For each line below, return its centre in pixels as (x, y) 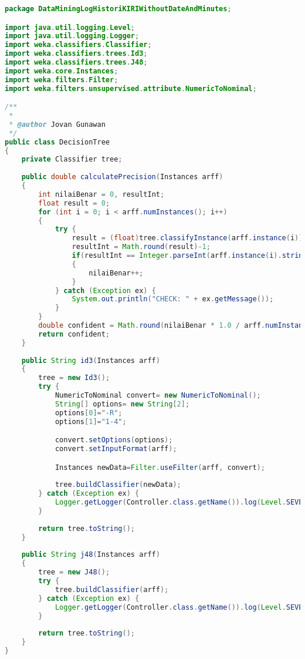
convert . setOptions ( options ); (114, 440)
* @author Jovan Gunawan (57, 124)
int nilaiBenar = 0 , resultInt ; (101, 194)
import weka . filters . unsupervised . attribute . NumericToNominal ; (131, 88)
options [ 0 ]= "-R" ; (89, 413)
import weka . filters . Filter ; (62, 80)
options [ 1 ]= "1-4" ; (91, 421)
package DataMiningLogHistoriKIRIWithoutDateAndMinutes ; (118, 9)
